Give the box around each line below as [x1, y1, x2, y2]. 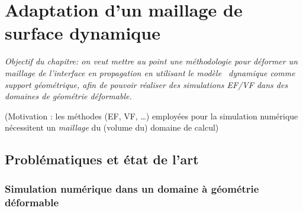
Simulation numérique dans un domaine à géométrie [5, 181, 259, 196]
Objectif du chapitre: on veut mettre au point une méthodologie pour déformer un [5, 55, 298, 67]
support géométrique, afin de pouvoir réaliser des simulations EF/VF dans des [5, 78, 288, 90]
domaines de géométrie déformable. [5, 90, 132, 102]
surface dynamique [5, 21, 160, 45]
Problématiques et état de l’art [5, 150, 199, 168]
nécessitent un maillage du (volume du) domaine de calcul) [5, 121, 219, 134]
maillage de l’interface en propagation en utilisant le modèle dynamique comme [5, 66, 295, 79]
